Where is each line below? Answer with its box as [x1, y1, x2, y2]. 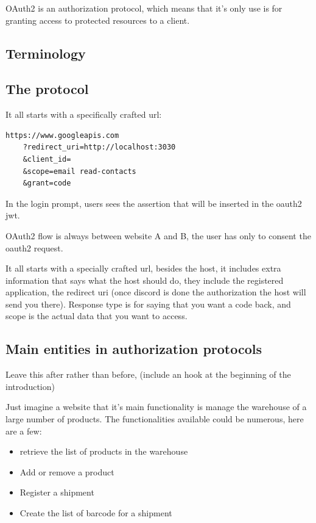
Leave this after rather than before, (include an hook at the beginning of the [5, 368, 291, 381]
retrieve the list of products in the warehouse [19, 445, 188, 458]
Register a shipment [19, 486, 94, 499]
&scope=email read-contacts [23, 167, 136, 176]
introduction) [5, 380, 55, 392]
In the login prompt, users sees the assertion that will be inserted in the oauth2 [5, 197, 302, 209]
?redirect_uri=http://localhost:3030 [23, 143, 176, 152]
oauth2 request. [5, 241, 63, 254]
